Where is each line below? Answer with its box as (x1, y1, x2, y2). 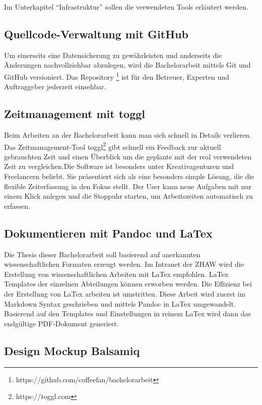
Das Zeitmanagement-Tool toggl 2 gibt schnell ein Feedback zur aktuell (4, 140, 221, 152)
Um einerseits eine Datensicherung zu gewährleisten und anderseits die (4, 49, 222, 60)
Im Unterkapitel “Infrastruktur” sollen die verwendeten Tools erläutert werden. (4, 2, 248, 12)
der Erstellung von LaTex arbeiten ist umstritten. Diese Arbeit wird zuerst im (4, 288, 245, 299)
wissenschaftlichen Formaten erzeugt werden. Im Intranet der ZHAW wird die (4, 259, 244, 269)
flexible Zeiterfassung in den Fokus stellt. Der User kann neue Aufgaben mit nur (4, 181, 252, 191)
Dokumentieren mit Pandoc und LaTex (4, 225, 213, 241)
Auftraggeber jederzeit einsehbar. (4, 81, 106, 92)
